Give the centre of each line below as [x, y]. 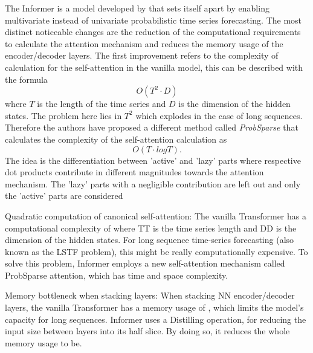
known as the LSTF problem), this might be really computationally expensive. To [156, 251]
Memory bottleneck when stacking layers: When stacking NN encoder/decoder [150, 295]
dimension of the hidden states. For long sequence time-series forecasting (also [150, 240]
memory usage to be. [44, 342]
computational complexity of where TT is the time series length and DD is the [151, 228]
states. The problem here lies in [63, 115]
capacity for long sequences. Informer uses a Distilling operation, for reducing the [156, 319]
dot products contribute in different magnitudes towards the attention [134, 172]
